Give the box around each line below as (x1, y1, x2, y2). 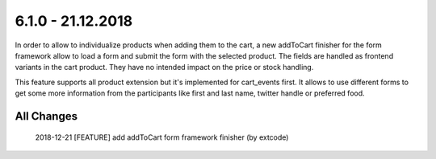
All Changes (15, 109, 78, 123)
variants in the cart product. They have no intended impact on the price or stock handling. (15, 63, 314, 72)
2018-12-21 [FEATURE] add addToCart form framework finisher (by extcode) (35, 132, 289, 142)
